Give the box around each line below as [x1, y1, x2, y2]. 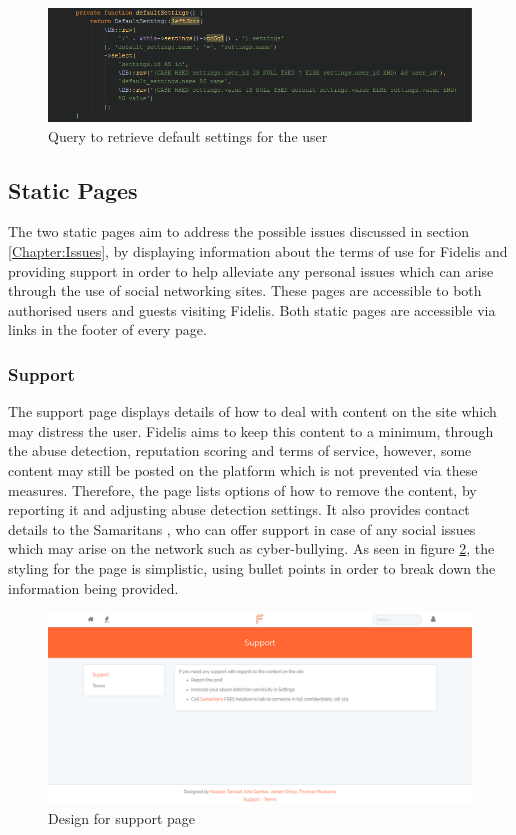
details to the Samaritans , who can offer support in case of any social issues [8, 518, 476, 539]
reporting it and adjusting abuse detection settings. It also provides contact [8, 499, 470, 520]
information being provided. [8, 577, 179, 598]
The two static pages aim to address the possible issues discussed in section [8, 221, 470, 242]
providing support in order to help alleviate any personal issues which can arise [8, 260, 494, 281]
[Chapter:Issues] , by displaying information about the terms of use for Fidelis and [8, 241, 508, 262]
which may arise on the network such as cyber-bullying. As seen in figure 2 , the [8, 538, 495, 559]
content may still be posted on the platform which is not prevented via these [8, 460, 478, 481]
